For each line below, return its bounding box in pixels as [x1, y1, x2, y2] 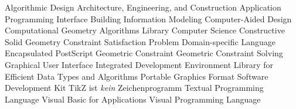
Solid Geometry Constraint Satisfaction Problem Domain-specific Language [5, 35, 275, 47]
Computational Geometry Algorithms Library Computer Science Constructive [5, 24, 285, 36]
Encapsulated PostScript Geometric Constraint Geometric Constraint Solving [5, 47, 283, 59]
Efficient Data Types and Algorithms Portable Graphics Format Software [5, 70, 268, 82]
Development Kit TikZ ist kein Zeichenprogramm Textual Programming [5, 81, 264, 94]
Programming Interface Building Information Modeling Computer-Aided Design [5, 12, 292, 25]
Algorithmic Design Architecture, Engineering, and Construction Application [5, 1, 281, 13]
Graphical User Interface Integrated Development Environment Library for [5, 58, 274, 70]
